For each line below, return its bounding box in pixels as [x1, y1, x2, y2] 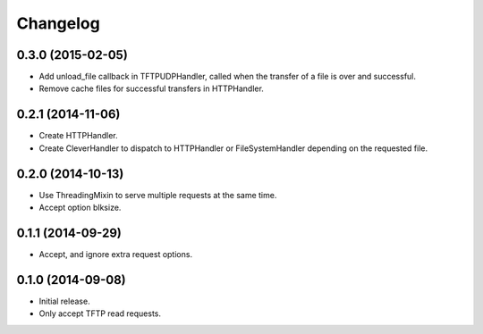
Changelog [16, 13, 100, 33]
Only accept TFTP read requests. [38, 308, 161, 319]
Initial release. [38, 296, 90, 306]
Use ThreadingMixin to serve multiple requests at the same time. [38, 189, 277, 200]
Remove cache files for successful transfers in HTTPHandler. [38, 83, 264, 94]
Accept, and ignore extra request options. [38, 248, 192, 259]
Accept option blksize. [38, 202, 122, 213]
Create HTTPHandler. [38, 130, 118, 141]
